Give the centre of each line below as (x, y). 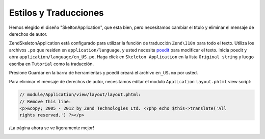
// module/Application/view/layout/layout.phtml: (80, 95)
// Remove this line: (45, 101)
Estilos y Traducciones (56, 13)
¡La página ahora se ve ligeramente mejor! (52, 128)
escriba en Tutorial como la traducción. (52, 64)
